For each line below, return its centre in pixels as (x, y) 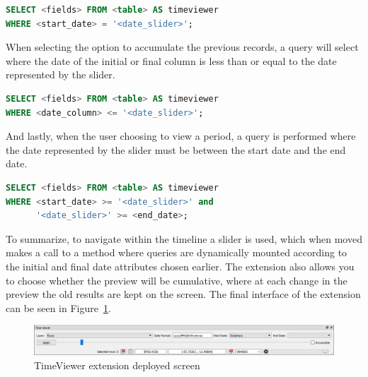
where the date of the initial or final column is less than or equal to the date (171, 60)
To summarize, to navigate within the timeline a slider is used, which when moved (184, 238)
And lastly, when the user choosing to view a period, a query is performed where (181, 136)
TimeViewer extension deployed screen (117, 365)
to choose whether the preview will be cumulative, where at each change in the (177, 280)
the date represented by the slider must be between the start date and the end (176, 149)
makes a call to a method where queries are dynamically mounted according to (177, 252)
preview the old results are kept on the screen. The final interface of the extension (183, 294)
